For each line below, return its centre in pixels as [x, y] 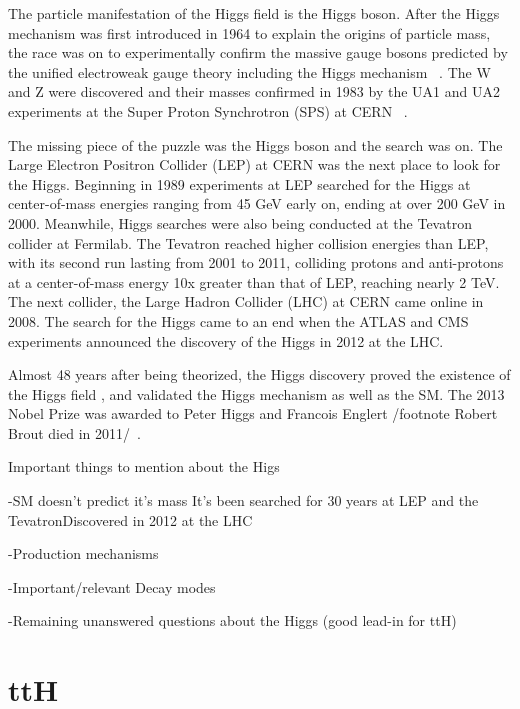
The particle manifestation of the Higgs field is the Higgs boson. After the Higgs [254, 13]
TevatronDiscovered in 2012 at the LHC [130, 519]
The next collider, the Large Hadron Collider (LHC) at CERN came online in [246, 301]
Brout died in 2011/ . [74, 432]
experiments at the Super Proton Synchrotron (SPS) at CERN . [208, 110]
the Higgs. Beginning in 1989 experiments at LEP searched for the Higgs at [239, 183]
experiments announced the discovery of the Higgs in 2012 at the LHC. [226, 340]
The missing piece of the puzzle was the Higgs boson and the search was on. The [255, 144]
